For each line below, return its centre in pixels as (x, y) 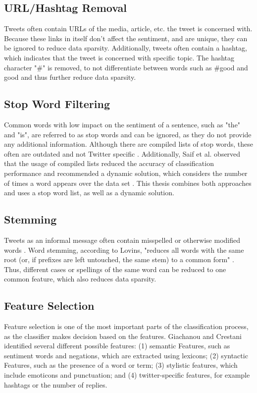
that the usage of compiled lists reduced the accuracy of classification (109, 163)
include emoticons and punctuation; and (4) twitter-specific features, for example (127, 375)
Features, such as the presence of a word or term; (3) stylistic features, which (121, 365)
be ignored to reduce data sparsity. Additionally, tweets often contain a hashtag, (126, 48)
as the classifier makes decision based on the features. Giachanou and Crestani (123, 336)
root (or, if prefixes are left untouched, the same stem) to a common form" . (119, 259)
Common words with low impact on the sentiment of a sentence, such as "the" (122, 124)
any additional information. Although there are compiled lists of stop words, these (129, 144)
